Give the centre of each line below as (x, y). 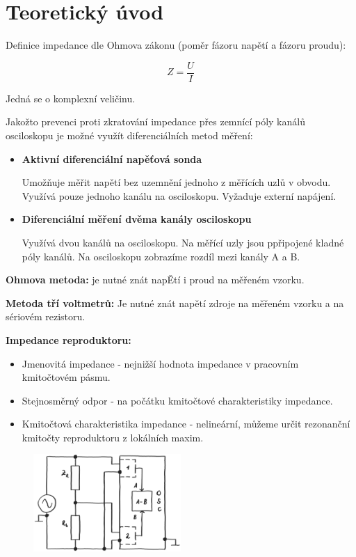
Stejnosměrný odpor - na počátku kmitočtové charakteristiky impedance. (177, 400)
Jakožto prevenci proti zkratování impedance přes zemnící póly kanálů (155, 121)
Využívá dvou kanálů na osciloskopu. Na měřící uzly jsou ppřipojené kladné (183, 242)
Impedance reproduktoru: (68, 339)
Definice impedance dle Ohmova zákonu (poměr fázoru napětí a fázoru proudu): (176, 45)
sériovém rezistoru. (46, 316)
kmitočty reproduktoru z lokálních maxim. (113, 437)
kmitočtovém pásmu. (66, 377)
